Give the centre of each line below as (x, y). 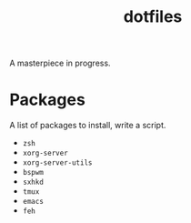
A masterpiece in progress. (60, 63)
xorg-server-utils (57, 163)
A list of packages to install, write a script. (88, 126)
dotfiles (153, 17)
